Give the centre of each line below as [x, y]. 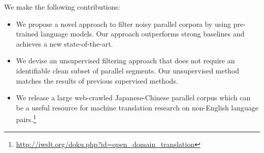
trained [27, 34]
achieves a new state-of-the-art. [64, 43]
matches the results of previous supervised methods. [97, 80]
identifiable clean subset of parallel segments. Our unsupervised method [128, 70]
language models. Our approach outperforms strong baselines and [143, 34]
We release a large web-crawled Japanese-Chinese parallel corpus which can [133, 98]
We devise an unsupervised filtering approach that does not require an [125, 61]
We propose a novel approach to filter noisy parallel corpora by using [124, 24]
